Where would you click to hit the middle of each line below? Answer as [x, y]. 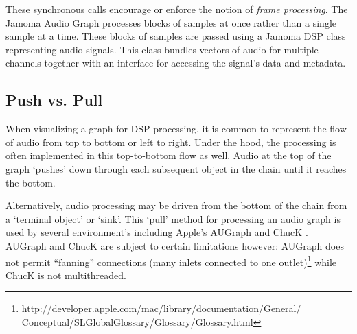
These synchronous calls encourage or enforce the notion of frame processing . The [177, 9]
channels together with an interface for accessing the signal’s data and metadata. [176, 63]
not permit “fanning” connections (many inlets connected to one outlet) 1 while [171, 261]
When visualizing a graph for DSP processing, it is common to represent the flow [176, 129]
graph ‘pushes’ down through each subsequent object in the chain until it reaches [176, 168]
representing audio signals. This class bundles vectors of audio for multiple [162, 49]
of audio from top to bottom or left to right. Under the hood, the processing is [171, 142]
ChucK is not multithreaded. [66, 275]
